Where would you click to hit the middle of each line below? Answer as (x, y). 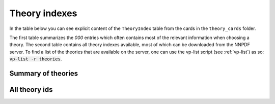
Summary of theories (44, 73)
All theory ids (31, 90)
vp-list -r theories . (36, 59)
